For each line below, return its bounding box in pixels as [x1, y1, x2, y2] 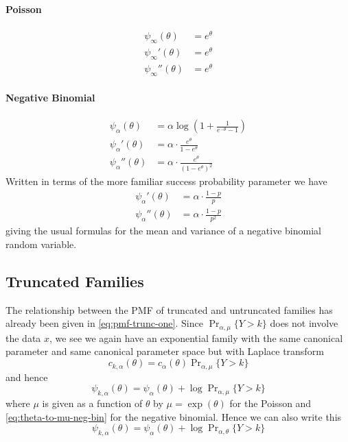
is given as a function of [42, 395, 143, 410]
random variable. [5, 237, 77, 251]
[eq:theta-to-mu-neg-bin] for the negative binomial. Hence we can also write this [5, 409, 342, 423]
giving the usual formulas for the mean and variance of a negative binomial [5, 223, 321, 238]
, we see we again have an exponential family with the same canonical [49, 330, 343, 345]
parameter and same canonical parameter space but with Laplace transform [5, 344, 324, 358]
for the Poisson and [229, 395, 312, 410]
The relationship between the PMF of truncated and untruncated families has [5, 302, 333, 317]
